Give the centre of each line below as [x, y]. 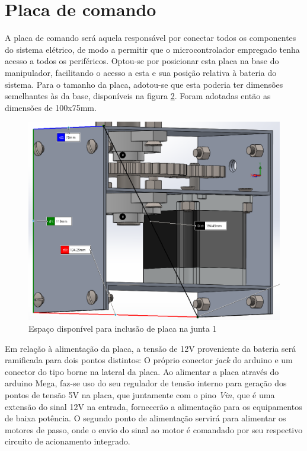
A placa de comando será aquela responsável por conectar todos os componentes [151, 38]
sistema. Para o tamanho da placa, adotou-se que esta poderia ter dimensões [144, 84]
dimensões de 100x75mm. [51, 107]
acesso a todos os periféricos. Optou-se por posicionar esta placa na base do [142, 61]
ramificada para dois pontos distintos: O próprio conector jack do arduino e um [149, 360]
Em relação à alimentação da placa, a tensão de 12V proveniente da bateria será [151, 348]
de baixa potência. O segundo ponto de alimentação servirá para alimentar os [145, 418]
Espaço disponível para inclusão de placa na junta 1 [123, 328]
